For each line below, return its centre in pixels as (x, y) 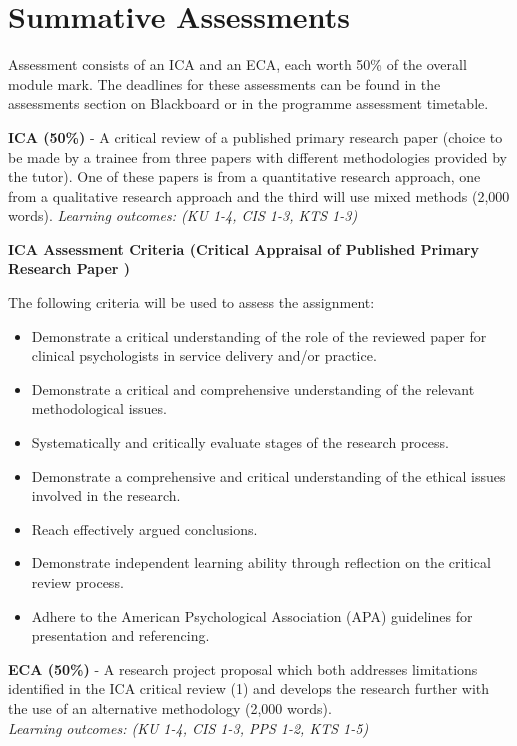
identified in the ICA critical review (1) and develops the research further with (249, 688)
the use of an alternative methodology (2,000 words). (170, 707)
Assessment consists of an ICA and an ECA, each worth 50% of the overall (237, 64)
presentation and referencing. (120, 635)
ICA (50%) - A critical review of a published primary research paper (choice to (255, 136)
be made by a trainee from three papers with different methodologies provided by (257, 156)
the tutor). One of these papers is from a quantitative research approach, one (244, 176)
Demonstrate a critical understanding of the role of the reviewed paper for (259, 335)
